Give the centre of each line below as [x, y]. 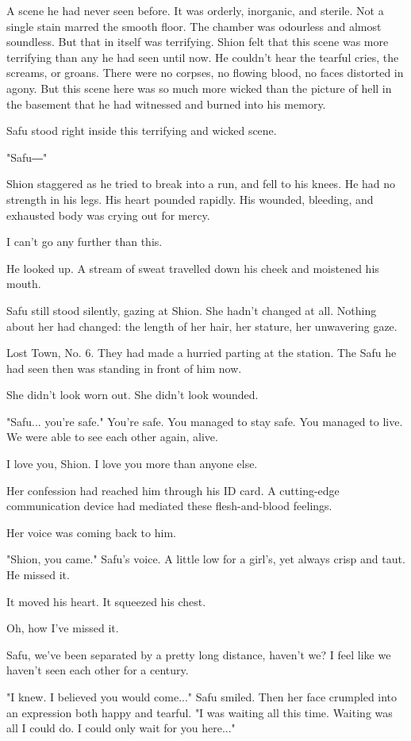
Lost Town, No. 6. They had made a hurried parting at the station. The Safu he [202, 353]
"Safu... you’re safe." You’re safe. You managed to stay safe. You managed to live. [205, 421]
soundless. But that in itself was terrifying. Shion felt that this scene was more [198, 42]
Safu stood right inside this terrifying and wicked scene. [142, 131]
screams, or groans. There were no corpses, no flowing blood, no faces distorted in [205, 73]
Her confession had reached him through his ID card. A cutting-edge [173, 490]
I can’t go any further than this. [85, 242]
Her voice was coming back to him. [91, 532]
